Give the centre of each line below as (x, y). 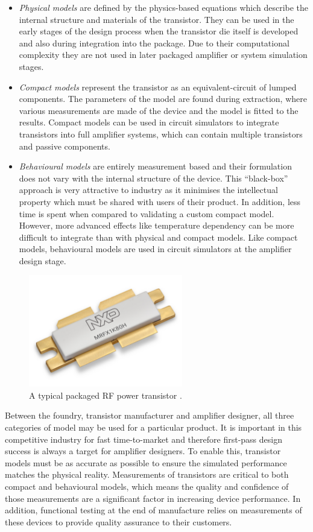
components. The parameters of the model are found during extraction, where (163, 99)
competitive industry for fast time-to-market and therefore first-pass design (144, 439)
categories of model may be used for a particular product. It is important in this (153, 427)
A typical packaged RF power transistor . (106, 395)
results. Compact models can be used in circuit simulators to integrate (149, 122)
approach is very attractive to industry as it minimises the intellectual (148, 190)
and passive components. (65, 146)
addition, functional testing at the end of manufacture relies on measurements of (153, 510)
